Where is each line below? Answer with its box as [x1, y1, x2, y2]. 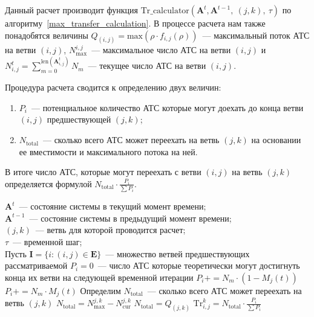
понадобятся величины [5, 28, 88, 41]
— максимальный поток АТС [202, 28, 310, 41]
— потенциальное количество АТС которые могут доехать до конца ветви [31, 101, 304, 114]
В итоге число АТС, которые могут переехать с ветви [5, 165, 201, 178]
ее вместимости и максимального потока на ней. [19, 145, 198, 158]
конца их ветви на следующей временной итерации [5, 271, 194, 283]
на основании [251, 133, 301, 146]
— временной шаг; [13, 235, 82, 248]
